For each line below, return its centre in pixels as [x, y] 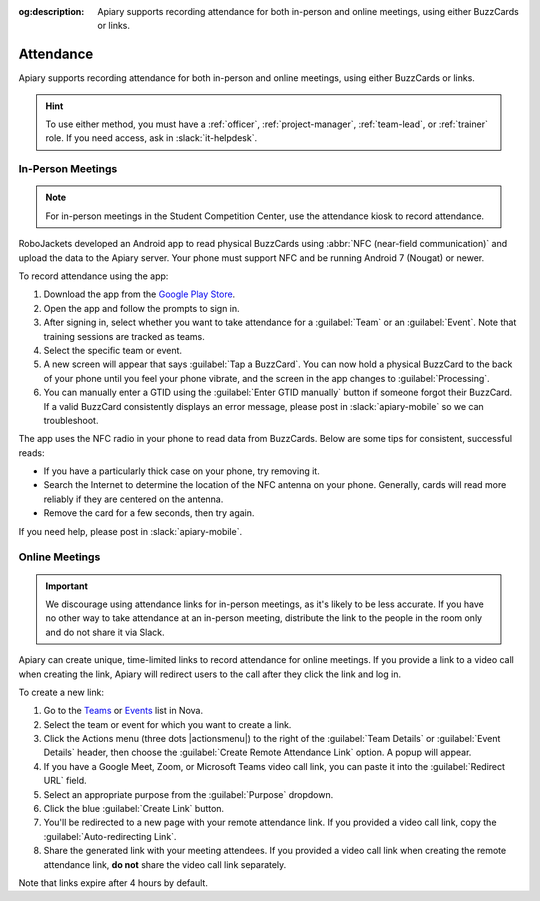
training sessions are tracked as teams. [124, 336]
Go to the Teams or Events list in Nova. [123, 711]
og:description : [51, 11]
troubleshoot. [71, 420]
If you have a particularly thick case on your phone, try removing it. [181, 471]
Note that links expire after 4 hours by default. [113, 883]
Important [67, 586]
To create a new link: [61, 692]
